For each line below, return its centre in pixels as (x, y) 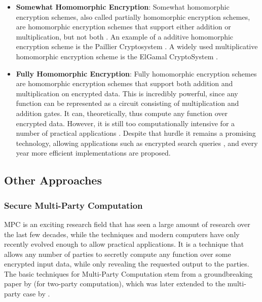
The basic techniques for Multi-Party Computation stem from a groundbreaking (128, 273)
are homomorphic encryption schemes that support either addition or (123, 27)
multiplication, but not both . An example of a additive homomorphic (125, 36)
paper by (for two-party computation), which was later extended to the (115, 284)
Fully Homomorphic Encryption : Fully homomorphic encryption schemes (136, 73)
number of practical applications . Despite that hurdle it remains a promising (136, 133)
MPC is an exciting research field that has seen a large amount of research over (127, 224)
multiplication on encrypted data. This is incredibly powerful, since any (127, 93)
